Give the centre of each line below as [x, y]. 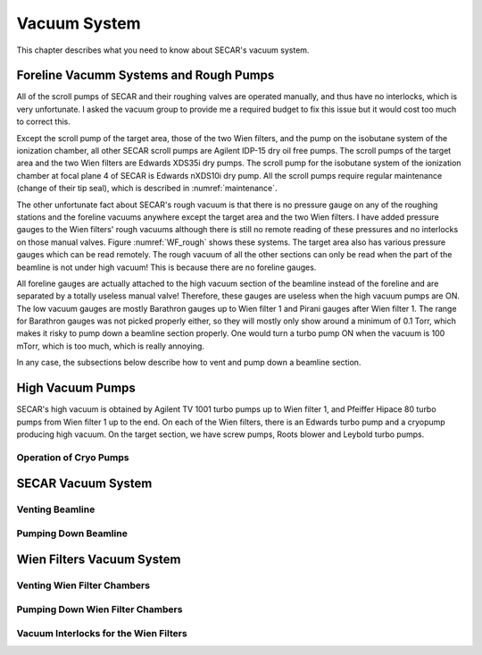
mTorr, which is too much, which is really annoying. [111, 346]
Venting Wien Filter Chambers [83, 585]
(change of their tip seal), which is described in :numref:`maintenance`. [147, 189]
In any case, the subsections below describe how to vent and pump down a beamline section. [189, 363]
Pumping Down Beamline [72, 533]
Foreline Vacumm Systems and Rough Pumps [145, 76]
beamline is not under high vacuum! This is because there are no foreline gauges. [166, 267]
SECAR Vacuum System [84, 484]
